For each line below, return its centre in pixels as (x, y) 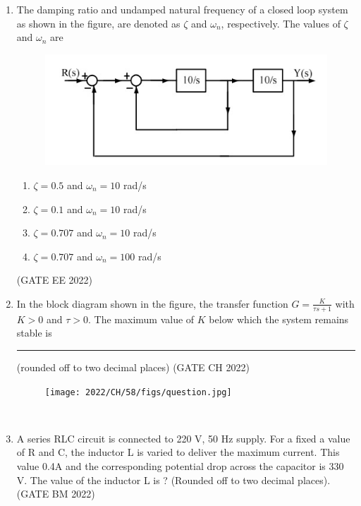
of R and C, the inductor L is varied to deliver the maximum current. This (178, 452)
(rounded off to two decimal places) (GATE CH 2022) (133, 367)
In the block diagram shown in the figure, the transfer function (152, 303)
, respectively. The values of (281, 23)
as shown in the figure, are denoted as (98, 23)
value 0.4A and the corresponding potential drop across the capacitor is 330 (180, 465)
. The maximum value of (141, 319)
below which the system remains (279, 319)
